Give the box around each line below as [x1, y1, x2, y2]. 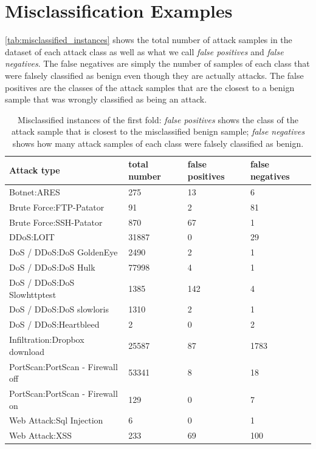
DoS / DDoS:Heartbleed [9, 318, 100, 331]
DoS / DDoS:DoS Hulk [9, 261, 95, 274]
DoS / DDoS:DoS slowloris [9, 303, 109, 316]
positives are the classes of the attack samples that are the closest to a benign [5, 81, 295, 93]
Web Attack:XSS [9, 429, 72, 442]
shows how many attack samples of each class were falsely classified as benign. [12, 137, 304, 149]
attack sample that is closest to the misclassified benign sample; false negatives [11, 125, 305, 138]
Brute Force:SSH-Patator [9, 215, 103, 228]
